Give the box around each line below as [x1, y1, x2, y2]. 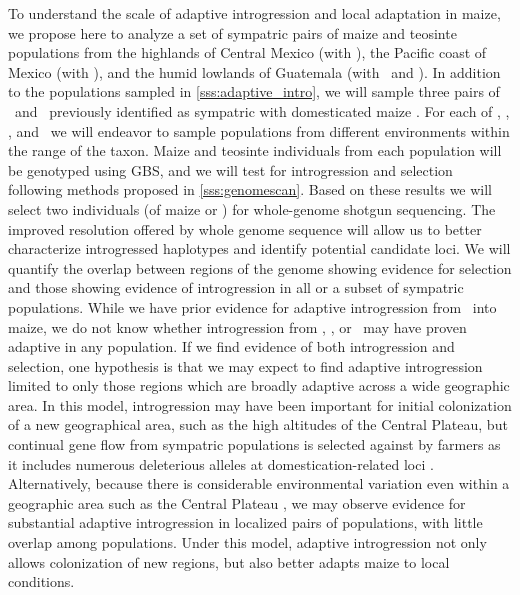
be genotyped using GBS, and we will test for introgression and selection [8, 159, 453, 180]
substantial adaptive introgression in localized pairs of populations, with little [8, 512, 483, 533]
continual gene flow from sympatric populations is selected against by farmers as [8, 434, 501, 455]
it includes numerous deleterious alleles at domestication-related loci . [8, 453, 434, 474]
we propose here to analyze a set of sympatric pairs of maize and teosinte [8, 22, 457, 43]
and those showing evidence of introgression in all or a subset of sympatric [8, 277, 464, 298]
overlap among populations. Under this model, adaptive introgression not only [8, 532, 487, 553]
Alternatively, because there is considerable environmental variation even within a [8, 473, 510, 494]
